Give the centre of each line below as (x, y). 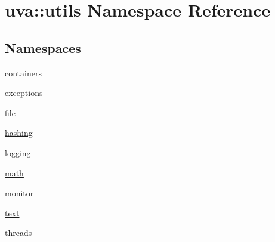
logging (18, 152)
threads (18, 233)
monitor (19, 193)
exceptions (24, 93)
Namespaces (43, 47)
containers (23, 72)
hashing (19, 133)
